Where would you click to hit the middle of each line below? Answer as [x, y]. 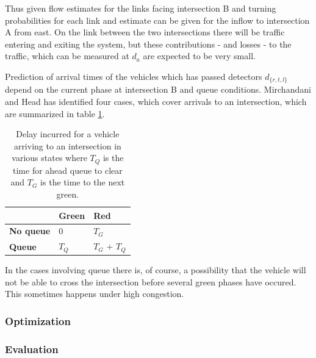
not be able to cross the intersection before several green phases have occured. [151, 281]
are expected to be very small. [199, 56]
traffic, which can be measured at [67, 56]
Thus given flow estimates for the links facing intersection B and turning [141, 8]
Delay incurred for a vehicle [68, 134]
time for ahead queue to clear [68, 170]
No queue [30, 231]
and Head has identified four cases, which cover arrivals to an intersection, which [156, 102]
